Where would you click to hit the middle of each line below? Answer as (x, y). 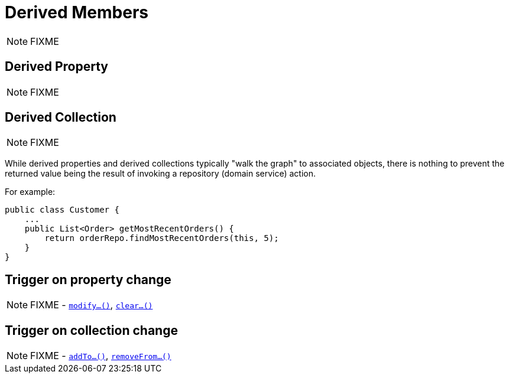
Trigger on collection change (91, 330)
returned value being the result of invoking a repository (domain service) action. (161, 174)
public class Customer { (62, 210)
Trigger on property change (88, 279)
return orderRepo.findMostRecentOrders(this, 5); (162, 238)
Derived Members (77, 12)
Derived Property (56, 67)
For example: (30, 192)
